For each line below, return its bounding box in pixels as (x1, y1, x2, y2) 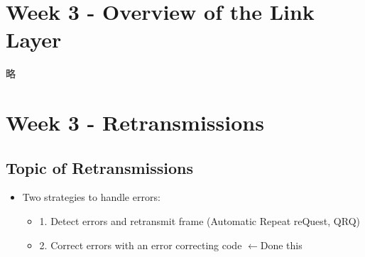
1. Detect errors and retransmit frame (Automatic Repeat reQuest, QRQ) (39, 214, 360, 229)
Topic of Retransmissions (6, 156, 194, 178)
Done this (260, 237, 303, 252)
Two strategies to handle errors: (22, 190, 160, 204)
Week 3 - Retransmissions (6, 108, 264, 137)
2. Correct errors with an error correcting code (39, 237, 242, 252)
